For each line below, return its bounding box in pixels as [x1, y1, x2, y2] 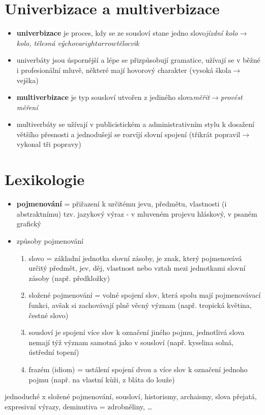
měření [16, 101, 38, 112]
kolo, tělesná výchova [16, 37, 82, 48]
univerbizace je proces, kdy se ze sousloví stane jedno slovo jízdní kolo [16, 28, 238, 38]
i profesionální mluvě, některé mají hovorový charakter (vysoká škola [16, 64, 231, 75]
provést [220, 92, 243, 102]
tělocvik [116, 37, 139, 48]
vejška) [16, 74, 39, 85]
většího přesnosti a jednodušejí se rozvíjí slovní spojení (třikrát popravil [16, 128, 241, 139]
